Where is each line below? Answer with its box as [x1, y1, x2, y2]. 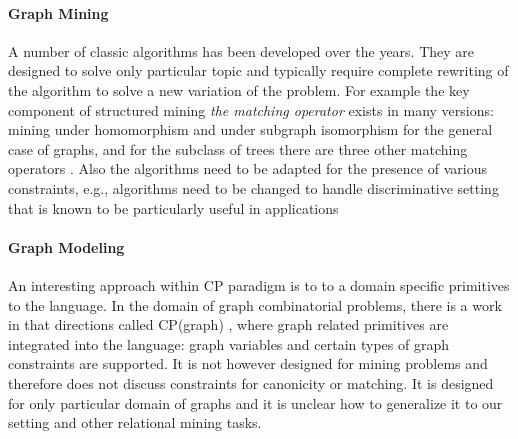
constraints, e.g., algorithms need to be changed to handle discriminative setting [8, 177, 499, 198]
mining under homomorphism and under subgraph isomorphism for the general [8, 119, 493, 140]
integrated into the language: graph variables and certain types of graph [8, 333, 449, 354]
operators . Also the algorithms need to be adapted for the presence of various [8, 158, 487, 179]
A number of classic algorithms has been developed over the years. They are [8, 40, 475, 61]
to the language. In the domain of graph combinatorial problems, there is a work [8, 294, 502, 315]
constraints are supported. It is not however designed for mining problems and [8, 353, 488, 374]
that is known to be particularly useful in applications [8, 197, 339, 218]
